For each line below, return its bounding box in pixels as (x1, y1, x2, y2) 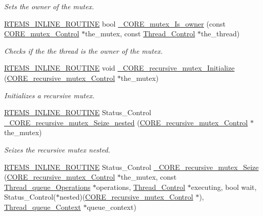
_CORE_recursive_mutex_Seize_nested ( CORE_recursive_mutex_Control (4, 117, 248, 127)
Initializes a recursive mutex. (4, 90, 95, 100)
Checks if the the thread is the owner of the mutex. (4, 45, 163, 56)
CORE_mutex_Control (4, 28, 79, 39)
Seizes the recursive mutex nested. (4, 144, 110, 155)
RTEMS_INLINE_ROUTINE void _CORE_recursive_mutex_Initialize (4, 62, 235, 73)
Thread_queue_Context (4, 201, 81, 212)
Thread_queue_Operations (4, 181, 91, 192)
